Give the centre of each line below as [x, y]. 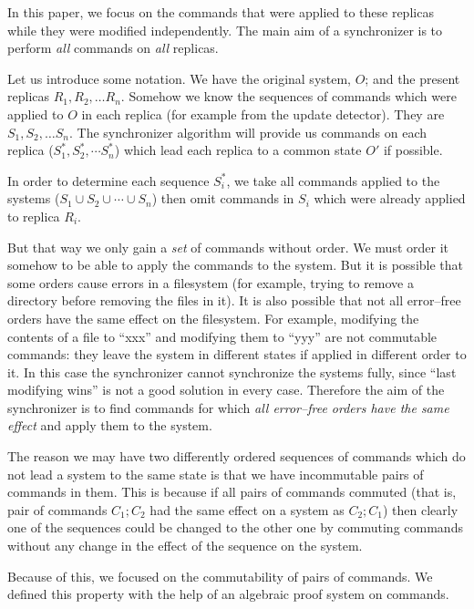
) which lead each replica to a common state [238, 150]
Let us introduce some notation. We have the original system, [180, 78]
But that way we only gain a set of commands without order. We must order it [228, 247]
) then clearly [421, 509]
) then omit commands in [223, 198]
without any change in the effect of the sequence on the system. [185, 546]
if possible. [413, 150]
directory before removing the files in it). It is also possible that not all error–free [234, 300]
